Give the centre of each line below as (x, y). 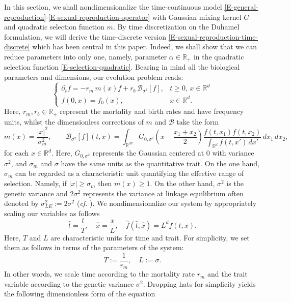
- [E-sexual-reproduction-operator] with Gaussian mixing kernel (144, 17)
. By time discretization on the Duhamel (176, 27)
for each (17, 153)
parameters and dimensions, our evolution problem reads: (94, 77)
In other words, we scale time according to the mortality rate (100, 274)
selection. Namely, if (35, 183)
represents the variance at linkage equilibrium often (163, 193)
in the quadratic (219, 56)
